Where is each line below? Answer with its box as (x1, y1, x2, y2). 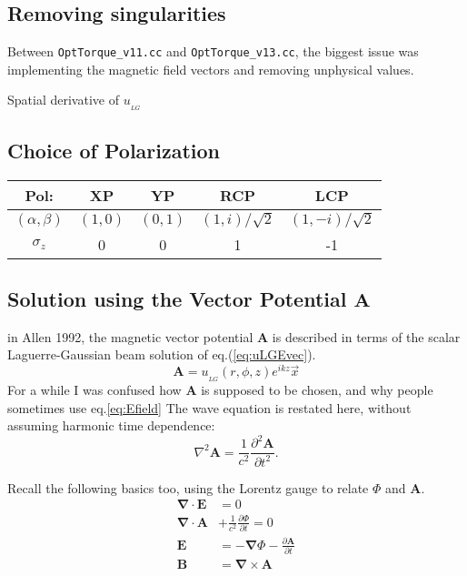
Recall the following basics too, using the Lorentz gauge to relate (7, 478, 369, 497)
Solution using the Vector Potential (7, 284, 347, 312)
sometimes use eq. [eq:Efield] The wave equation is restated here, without (7, 398, 412, 417)
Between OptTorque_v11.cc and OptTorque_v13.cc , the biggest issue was (7, 42, 419, 61)
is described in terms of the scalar (272, 327, 461, 346)
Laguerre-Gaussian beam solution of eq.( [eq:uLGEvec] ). (7, 345, 316, 364)
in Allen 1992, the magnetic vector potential (7, 327, 253, 346)
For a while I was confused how (7, 380, 182, 399)
